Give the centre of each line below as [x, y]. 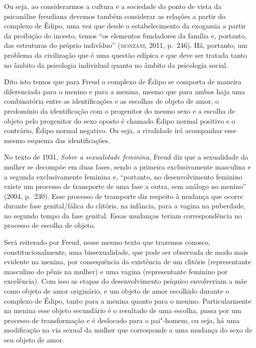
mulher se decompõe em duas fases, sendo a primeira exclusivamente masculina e [128, 166]
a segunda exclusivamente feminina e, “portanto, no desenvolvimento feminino [123, 176]
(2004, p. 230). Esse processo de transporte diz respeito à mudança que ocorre [124, 196]
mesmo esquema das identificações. [57, 140]
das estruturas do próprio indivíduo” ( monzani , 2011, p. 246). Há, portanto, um [126, 45]
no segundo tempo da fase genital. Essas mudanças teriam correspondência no [123, 215]
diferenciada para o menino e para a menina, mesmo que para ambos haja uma [125, 91]
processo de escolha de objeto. [50, 225]
